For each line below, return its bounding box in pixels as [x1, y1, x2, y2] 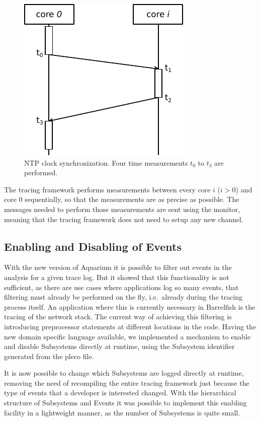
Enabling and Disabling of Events [4, 238, 182, 254]
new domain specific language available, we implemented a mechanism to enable [4, 331, 251, 341]
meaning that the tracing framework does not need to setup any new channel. [4, 214, 243, 224]
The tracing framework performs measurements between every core [4, 184, 211, 194]
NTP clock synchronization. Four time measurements [24, 157, 188, 168]
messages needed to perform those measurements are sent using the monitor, [4, 203, 240, 214]
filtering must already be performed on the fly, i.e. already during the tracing [4, 292, 243, 302]
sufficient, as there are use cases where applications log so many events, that [4, 282, 239, 292]
